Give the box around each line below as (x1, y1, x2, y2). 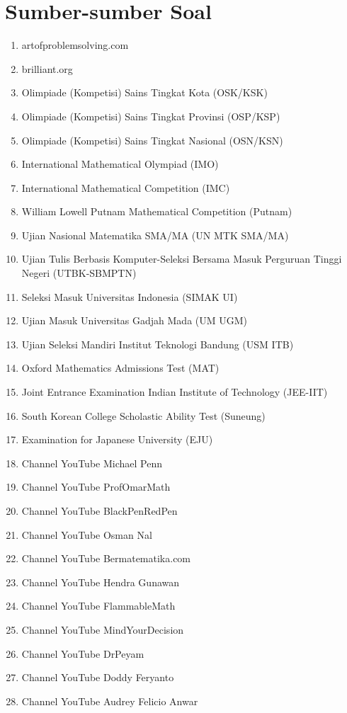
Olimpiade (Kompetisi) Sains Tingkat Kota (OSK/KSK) (21, 85, 268, 100)
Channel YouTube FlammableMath (21, 598, 176, 613)
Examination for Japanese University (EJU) (21, 432, 213, 447)
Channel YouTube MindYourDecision (21, 622, 184, 637)
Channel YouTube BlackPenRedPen (21, 503, 178, 518)
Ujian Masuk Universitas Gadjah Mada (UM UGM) (21, 313, 248, 328)
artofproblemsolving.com (21, 38, 129, 52)
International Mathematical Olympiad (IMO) (21, 156, 219, 171)
